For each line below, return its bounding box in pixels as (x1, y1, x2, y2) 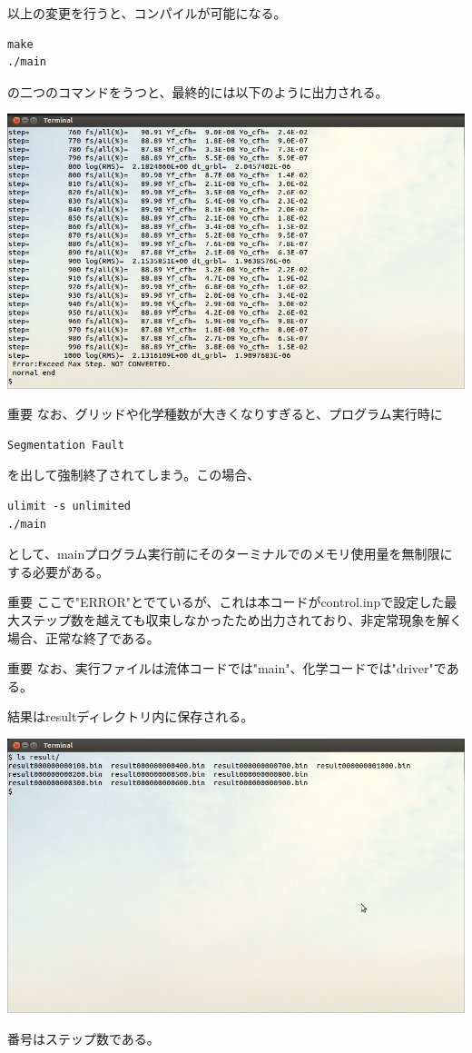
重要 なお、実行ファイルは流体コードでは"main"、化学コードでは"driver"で (7, 659, 447, 678)
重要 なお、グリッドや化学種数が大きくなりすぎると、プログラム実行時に (7, 404, 443, 423)
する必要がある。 (7, 561, 109, 581)
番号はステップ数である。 (7, 1028, 160, 1048)
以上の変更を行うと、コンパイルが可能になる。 (7, 4, 287, 22)
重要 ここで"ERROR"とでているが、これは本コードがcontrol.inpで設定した (7, 592, 445, 611)
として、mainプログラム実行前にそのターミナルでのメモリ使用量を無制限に (7, 544, 453, 563)
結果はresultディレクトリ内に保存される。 (7, 707, 254, 726)
